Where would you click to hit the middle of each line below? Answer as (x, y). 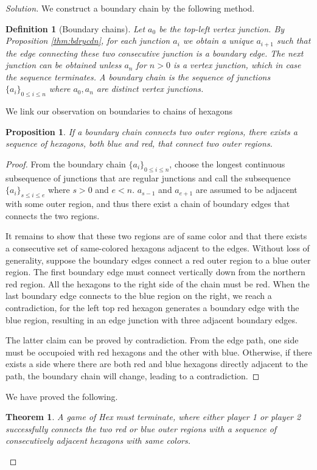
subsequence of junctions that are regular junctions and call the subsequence (148, 177)
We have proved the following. (62, 396)
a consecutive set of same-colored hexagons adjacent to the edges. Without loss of (158, 247)
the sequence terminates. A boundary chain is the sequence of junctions (138, 76)
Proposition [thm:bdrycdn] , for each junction (88, 40)
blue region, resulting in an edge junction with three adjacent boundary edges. (152, 319)
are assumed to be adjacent (246, 190)
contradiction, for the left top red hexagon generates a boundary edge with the (152, 307)
